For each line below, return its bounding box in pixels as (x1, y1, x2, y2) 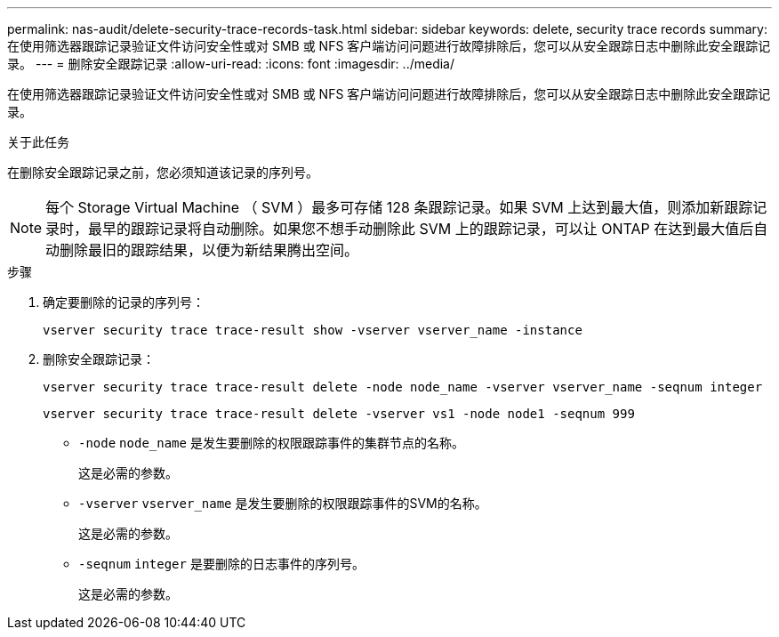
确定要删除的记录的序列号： (43, 294, 205, 310)
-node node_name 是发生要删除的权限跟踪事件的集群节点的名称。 (78, 435, 464, 450)
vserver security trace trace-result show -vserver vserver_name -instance (43, 323, 582, 337)
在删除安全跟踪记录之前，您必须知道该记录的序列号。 (7, 165, 318, 180)
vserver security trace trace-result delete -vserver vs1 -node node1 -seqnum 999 (43, 407, 635, 421)
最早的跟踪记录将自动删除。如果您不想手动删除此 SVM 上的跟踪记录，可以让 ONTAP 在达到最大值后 (88, 220, 754, 238)
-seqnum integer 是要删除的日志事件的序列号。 (78, 556, 365, 571)
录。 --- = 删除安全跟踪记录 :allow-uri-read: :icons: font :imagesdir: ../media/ (7, 56, 455, 71)
